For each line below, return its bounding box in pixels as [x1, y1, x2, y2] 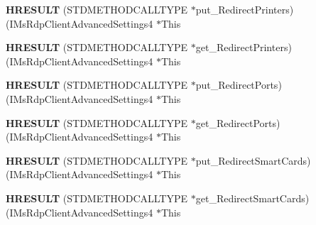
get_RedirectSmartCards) [195, 190, 310, 205]
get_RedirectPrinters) [195, 40, 292, 55]
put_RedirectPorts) [195, 77, 282, 92]
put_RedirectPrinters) [195, 2, 294, 16]
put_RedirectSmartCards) [195, 153, 311, 168]
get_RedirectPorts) [195, 115, 280, 130]
